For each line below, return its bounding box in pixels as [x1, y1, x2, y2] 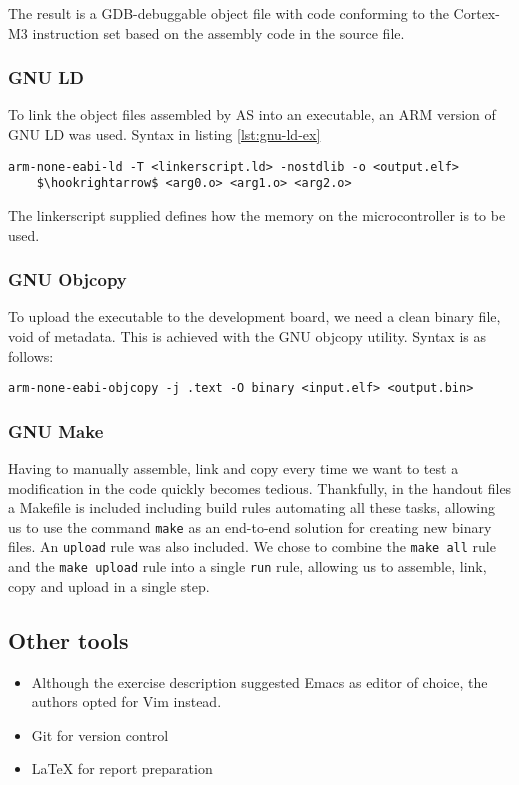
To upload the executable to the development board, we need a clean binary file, [8, 306, 501, 327]
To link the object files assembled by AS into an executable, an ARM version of [8, 104, 496, 125]
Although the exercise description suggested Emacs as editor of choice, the [31, 671, 488, 692]
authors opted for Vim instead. [31, 691, 222, 712]
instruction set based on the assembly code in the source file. [32, 22, 405, 43]
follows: [8, 345, 54, 366]
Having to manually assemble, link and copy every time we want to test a [8, 457, 459, 478]
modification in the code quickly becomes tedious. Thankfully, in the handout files [8, 477, 512, 498]
